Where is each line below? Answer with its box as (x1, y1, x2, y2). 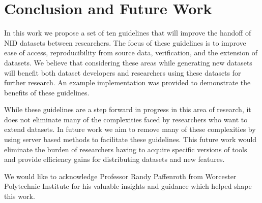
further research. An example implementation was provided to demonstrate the (4, 77, 251, 88)
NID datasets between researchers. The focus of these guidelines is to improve (4, 37, 246, 48)
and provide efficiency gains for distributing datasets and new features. (4, 154, 225, 164)
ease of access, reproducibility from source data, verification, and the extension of (4, 47, 257, 58)
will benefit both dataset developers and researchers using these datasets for (4, 67, 241, 78)
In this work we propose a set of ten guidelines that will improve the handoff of (4, 27, 251, 38)
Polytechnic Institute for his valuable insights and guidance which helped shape (4, 181, 252, 191)
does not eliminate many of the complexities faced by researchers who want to (4, 114, 248, 124)
